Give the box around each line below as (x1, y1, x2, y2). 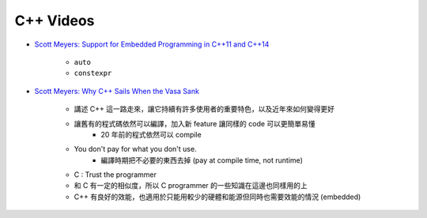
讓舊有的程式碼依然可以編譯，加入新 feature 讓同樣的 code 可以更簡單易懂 (74, 118, 316, 128)
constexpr (74, 69, 112, 78)
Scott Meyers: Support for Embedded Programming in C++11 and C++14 (34, 39, 270, 49)
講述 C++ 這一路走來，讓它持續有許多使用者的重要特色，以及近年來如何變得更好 (74, 104, 335, 114)
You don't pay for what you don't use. (74, 145, 197, 154)
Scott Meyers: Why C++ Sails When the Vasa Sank (34, 86, 199, 96)
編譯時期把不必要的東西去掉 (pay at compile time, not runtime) (100, 155, 304, 165)
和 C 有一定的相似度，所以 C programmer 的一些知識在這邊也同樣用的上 (74, 181, 308, 190)
